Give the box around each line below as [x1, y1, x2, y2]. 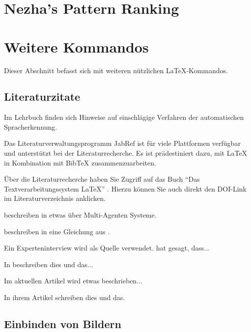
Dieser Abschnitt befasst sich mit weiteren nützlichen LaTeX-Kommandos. [4, 65, 228, 75]
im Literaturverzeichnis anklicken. [4, 193, 106, 203]
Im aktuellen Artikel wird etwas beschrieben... [4, 276, 142, 286]
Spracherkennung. [4, 121, 57, 132]
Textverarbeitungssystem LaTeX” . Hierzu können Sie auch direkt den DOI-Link [4, 183, 247, 194]
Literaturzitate [4, 89, 81, 104]
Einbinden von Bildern [4, 316, 121, 331]
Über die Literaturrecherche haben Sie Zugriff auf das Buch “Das [4, 174, 200, 184]
